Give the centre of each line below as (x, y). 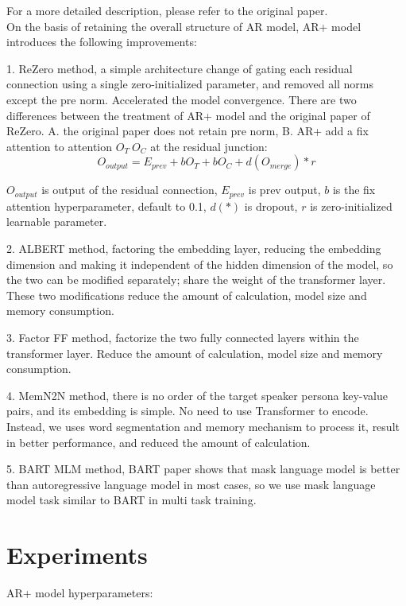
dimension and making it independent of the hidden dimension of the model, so (200, 264)
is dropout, (271, 206)
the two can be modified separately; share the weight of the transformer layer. (196, 280)
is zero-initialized (351, 206)
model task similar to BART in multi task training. (131, 500)
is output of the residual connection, (130, 190)
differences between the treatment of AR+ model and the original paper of (188, 115)
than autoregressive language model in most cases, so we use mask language (191, 484)
